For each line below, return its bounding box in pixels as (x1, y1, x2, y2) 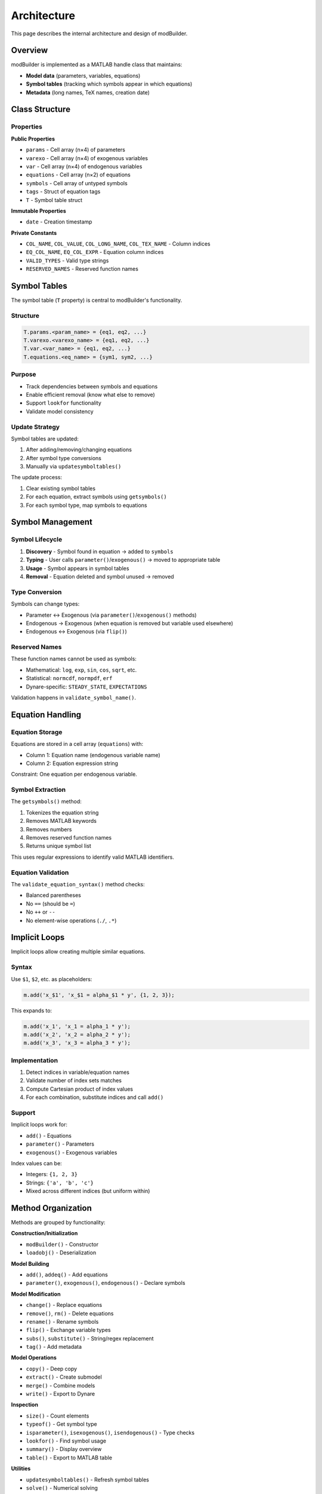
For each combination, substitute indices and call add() (26, 1094, 164, 1101)
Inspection (11, 1401, 39, 1409)
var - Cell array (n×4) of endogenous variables (26, 163, 143, 170)
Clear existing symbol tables (26, 485, 95, 492)
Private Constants (11, 229, 57, 236)
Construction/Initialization (11, 1230, 78, 1237)
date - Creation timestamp (26, 218, 92, 225)
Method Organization (11, 1203, 92, 1213)
